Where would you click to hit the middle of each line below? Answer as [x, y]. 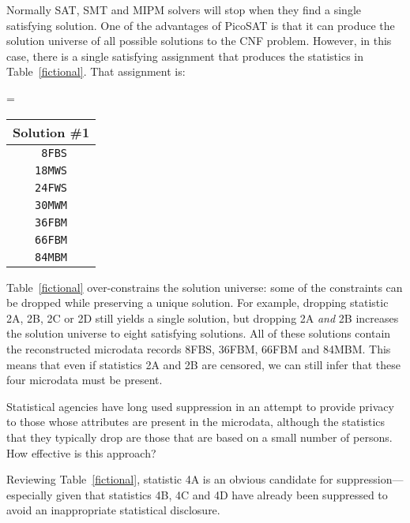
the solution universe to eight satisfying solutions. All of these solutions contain [199, 333]
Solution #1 [51, 132]
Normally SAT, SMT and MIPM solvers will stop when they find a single [184, 9]
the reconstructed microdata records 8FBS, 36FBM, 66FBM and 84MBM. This [199, 348]
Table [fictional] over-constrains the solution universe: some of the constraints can [205, 287]
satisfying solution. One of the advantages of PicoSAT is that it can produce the [201, 25]
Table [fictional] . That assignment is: [96, 71]
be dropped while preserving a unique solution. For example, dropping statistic [197, 303]
